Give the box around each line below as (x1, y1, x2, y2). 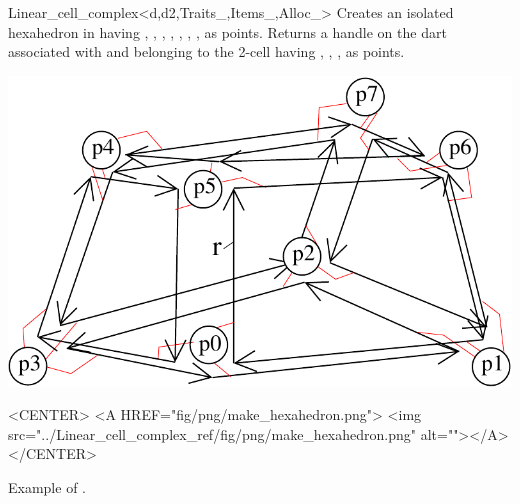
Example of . (8, 476, 86, 497)
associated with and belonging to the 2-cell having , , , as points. (8, 41, 405, 62)
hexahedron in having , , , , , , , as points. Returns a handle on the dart (8, 21, 447, 42)
